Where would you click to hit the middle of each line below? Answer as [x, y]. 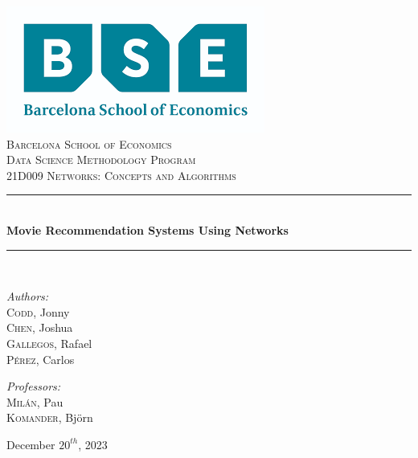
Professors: [34, 386]
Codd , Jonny [38, 311]
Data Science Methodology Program [101, 159]
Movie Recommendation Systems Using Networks [148, 229]
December [31, 444]
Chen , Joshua [40, 327]
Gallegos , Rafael [49, 343]
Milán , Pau [35, 401]
